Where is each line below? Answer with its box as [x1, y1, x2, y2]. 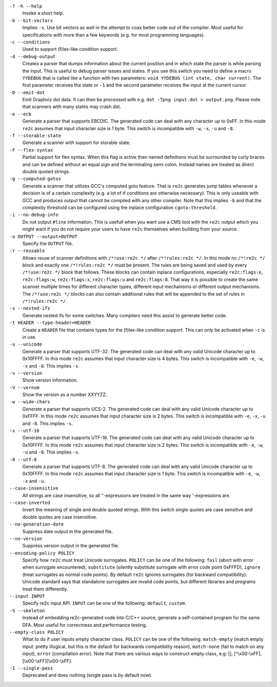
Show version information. [22, 377, 78, 383]
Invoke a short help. [22, 10, 64, 16]
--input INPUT [9, 593, 45, 599]
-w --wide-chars [9, 399, 51, 405]
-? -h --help [9, 3, 43, 9]
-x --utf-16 [9, 428, 39, 434]
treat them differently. [22, 586, 68, 592]
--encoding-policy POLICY [9, 550, 75, 556]
